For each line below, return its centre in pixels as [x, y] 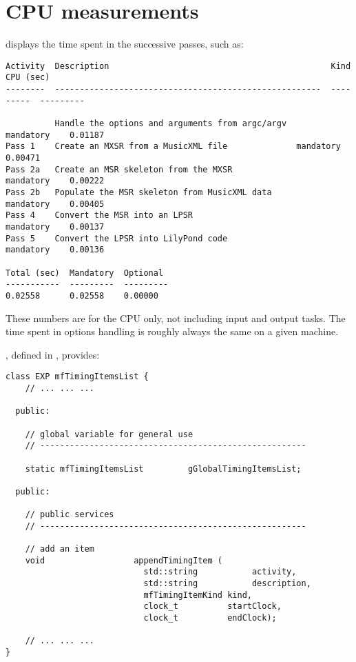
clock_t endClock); [210, 618]
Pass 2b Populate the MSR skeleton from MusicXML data [139, 192]
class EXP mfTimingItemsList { [77, 377]
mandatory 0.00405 [55, 204]
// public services [70, 515]
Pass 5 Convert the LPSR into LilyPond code [117, 238]
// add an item [60, 549]
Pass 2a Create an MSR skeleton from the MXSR [119, 169]
